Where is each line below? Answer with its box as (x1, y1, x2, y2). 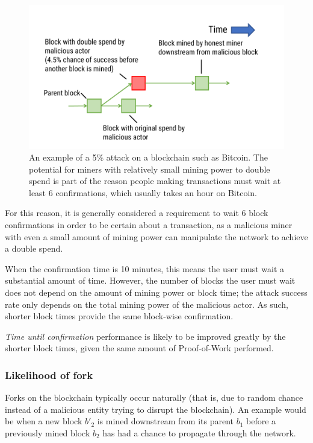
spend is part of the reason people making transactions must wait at (29, 174, 281, 187)
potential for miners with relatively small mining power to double (29, 162, 270, 175)
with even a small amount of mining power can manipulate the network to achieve (5, 230, 308, 243)
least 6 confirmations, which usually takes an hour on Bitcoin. (29, 186, 257, 199)
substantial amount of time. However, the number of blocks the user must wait (5, 274, 296, 287)
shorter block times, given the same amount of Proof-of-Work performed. (5, 342, 274, 354)
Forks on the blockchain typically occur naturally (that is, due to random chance (5, 391, 303, 404)
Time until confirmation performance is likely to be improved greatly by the (5, 330, 286, 342)
